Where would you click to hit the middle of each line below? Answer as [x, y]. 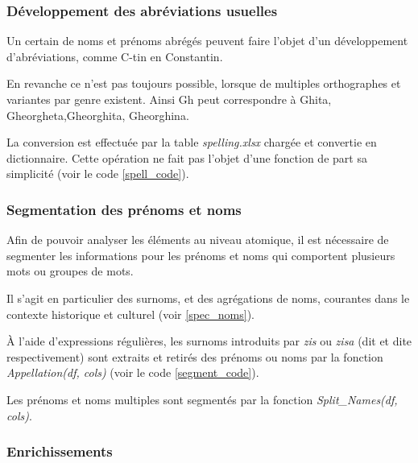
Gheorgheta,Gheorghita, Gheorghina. [98, 115]
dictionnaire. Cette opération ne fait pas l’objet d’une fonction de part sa [187, 157]
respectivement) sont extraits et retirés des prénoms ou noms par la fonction [195, 356]
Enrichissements [60, 451]
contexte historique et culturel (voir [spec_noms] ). [130, 314]
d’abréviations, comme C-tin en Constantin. [115, 56]
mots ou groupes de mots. [70, 271]
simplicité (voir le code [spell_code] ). [98, 174]
